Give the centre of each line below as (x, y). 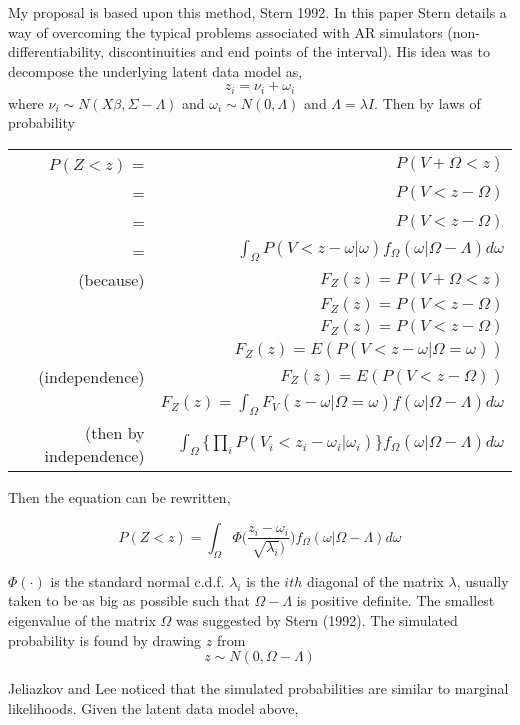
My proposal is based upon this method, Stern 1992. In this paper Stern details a (257, 12)
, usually (482, 580)
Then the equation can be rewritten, (119, 497)
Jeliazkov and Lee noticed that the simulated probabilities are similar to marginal (258, 688)
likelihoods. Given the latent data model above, (153, 707)
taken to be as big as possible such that (129, 600)
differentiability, (56, 51)
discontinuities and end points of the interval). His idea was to (299, 51)
